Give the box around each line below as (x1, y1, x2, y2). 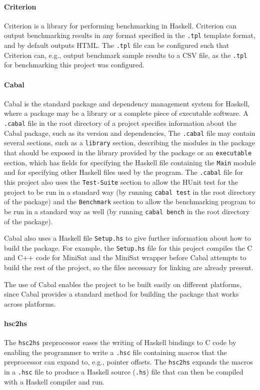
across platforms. (4, 298, 56, 309)
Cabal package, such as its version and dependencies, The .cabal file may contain (4, 127, 255, 138)
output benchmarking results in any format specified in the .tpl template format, (4, 30, 255, 40)
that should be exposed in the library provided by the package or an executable (4, 147, 252, 157)
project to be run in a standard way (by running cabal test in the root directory (4, 186, 255, 197)
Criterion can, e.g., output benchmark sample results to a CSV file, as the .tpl (4, 49, 247, 60)
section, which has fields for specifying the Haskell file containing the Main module (4, 157, 256, 167)
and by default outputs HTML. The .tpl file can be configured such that (4, 40, 229, 50)
